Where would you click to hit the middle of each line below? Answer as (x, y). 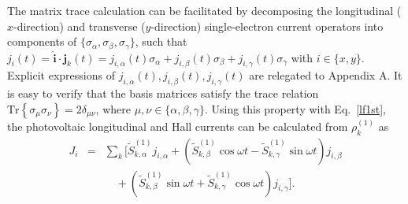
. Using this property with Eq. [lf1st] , (295, 108)
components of (42, 41)
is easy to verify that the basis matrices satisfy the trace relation (163, 93)
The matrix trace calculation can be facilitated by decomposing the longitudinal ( (204, 10)
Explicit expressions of (61, 75)
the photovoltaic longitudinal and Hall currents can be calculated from (178, 126)
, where (113, 108)
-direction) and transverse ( (80, 26)
